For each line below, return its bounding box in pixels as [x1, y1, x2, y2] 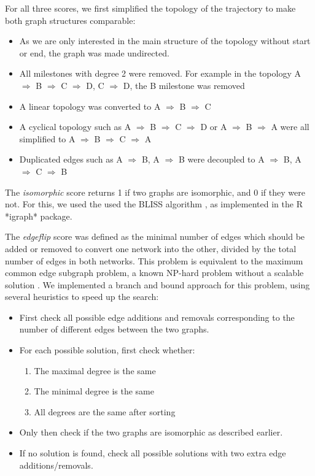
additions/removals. [19, 458, 93, 471]
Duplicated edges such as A [19, 153, 123, 166]
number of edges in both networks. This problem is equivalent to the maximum [5, 254, 303, 267]
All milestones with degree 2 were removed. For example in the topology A [19, 67, 301, 80]
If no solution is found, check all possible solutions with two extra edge [19, 447, 286, 459]
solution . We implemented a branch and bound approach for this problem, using [5, 278, 310, 291]
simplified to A [19, 132, 76, 145]
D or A [200, 120, 227, 133]
